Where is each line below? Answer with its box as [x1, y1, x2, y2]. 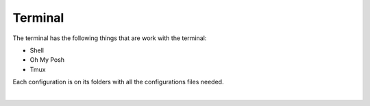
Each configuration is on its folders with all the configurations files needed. [12, 78, 224, 86]
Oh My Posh [29, 56, 65, 64]
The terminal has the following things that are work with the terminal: [12, 34, 207, 42]
